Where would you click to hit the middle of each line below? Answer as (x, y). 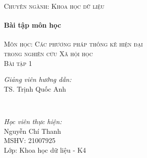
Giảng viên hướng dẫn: (38, 79)
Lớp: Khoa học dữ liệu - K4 (45, 150)
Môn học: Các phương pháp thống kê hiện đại (73, 44)
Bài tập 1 (18, 63)
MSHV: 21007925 (30, 140)
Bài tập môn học (33, 25)
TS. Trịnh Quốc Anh (35, 88)
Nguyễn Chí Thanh (33, 131)
